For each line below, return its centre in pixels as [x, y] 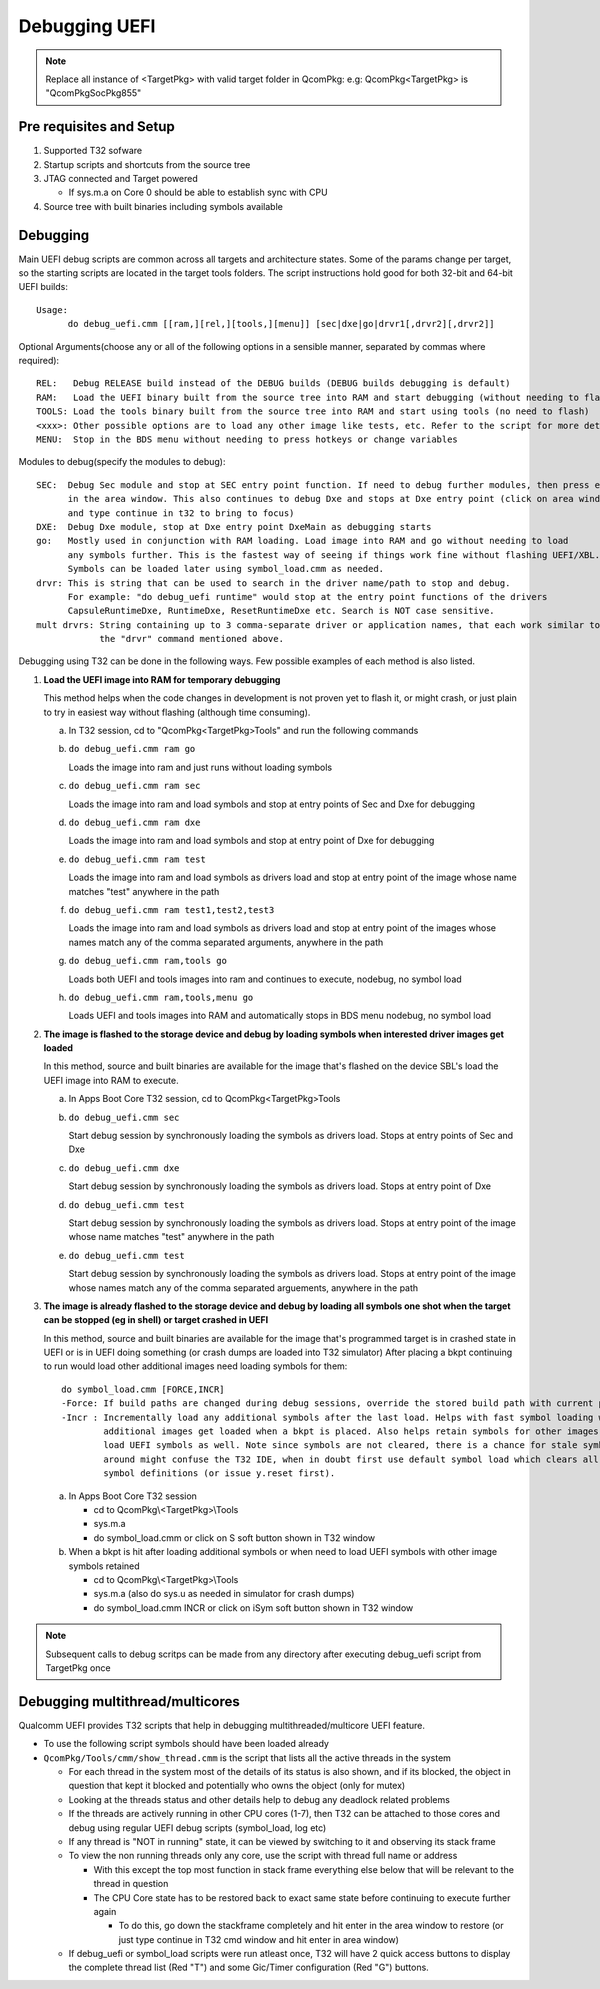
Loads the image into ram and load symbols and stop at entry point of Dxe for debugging [251, 841]
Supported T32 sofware [93, 151]
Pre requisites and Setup [96, 126]
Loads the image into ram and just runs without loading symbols [200, 767]
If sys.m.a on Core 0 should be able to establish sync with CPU [198, 192]
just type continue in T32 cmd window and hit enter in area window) [259, 1939]
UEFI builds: [43, 287]
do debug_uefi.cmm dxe [124, 1168]
